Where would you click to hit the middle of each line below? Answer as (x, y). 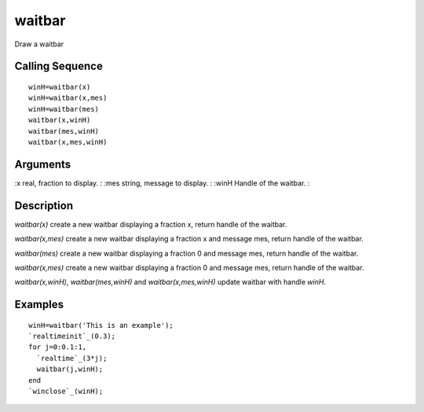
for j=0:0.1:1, (58, 347)
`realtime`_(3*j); (72, 358)
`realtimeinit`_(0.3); (72, 337)
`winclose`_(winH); (66, 392)
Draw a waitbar (39, 44)
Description (44, 206)
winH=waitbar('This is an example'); (101, 325)
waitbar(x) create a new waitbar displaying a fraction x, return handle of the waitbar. (151, 224)
